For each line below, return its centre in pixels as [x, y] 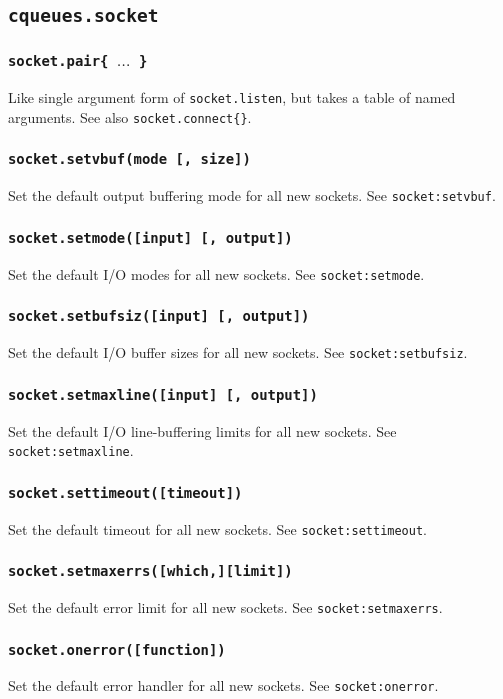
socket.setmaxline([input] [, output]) [163, 394]
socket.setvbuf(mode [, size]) [129, 159]
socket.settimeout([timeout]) [125, 492]
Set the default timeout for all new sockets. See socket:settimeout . [217, 528]
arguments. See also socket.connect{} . [130, 116]
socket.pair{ [58, 61]
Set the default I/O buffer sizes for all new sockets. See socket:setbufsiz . [238, 352]
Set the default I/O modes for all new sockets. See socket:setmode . [216, 273]
